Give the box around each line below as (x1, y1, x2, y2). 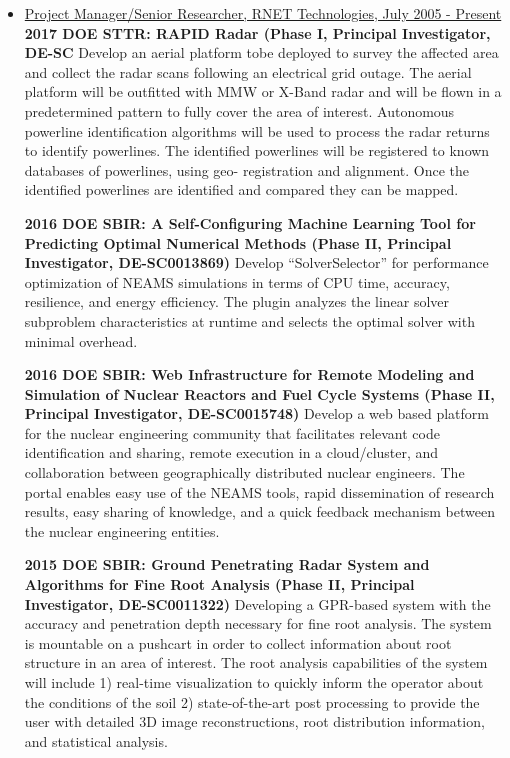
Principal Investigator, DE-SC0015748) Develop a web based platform (24, 403, 489, 424)
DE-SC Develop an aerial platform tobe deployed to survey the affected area (24, 42, 499, 63)
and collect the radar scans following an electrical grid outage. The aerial (24, 61, 472, 82)
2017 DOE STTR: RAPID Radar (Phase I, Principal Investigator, (24, 22, 491, 43)
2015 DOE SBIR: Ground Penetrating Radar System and (24, 554, 430, 575)
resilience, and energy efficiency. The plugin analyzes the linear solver (24, 291, 450, 312)
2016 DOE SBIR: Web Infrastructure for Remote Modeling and (24, 364, 475, 385)
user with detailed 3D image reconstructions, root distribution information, (24, 711, 485, 732)
